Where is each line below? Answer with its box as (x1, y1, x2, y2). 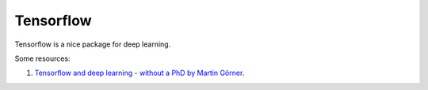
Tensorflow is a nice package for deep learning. (14, 39, 171, 49)
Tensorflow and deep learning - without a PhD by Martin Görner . (34, 68, 245, 78)
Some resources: (14, 54, 71, 63)
